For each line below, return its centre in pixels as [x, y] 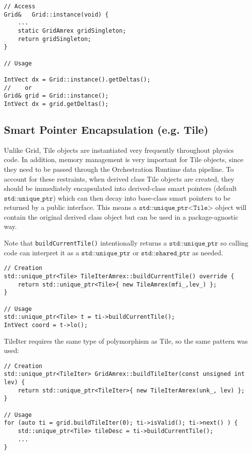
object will [231, 207]
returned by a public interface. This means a [70, 207]
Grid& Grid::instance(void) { [56, 14]
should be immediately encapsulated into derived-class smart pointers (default [121, 188]
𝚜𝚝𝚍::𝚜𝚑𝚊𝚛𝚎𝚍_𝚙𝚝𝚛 [165, 253]
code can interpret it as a [42, 252]
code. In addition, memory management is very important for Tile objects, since [124, 159]
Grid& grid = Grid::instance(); [56, 96]
